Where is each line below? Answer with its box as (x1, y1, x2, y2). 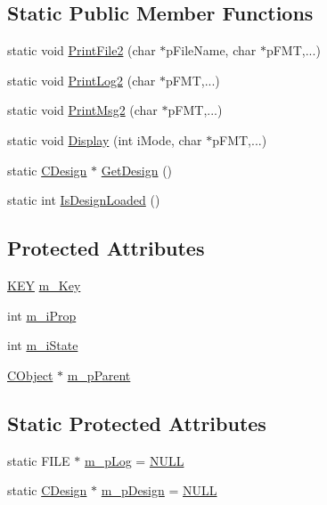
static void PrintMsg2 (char (7, 101, 158, 119)
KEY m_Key (7, 275, 81, 294)
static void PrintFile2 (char (7, 41, 156, 60)
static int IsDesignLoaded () (7, 191, 160, 209)
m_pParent (67, 365, 131, 384)
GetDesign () (101, 160, 173, 179)
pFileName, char (166, 41, 257, 60)
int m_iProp (7, 305, 77, 324)
